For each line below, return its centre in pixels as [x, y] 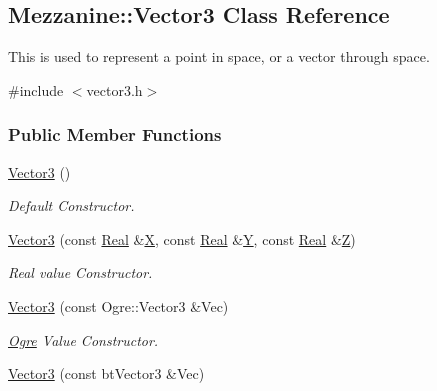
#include [36, 89]
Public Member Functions [115, 134]
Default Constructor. [71, 205]
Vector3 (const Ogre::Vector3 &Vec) [118, 305]
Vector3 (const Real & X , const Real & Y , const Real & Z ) [182, 238]
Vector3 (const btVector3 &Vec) [106, 373]
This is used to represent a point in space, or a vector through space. [219, 56]
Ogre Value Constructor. [83, 339]
